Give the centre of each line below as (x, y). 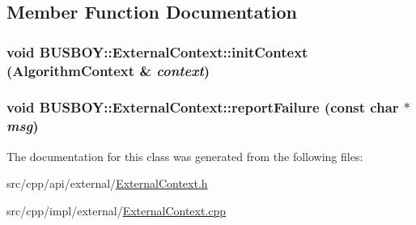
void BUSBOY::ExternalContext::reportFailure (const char (203, 107)
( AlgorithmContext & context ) (108, 70)
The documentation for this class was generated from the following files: (185, 156)
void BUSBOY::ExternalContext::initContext (157, 51)
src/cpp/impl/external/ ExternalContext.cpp (117, 210)
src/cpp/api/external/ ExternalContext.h (107, 183)
